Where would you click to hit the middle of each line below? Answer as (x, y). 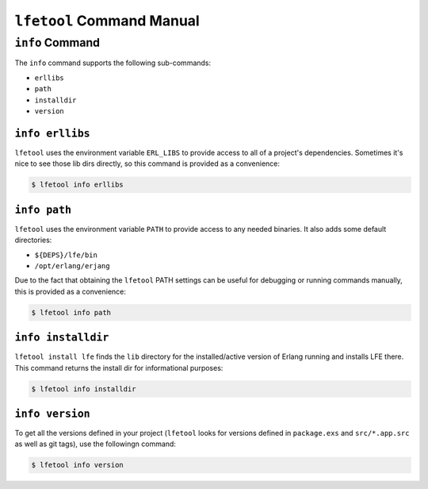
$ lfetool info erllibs (78, 185)
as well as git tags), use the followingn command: (95, 444)
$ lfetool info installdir (84, 389)
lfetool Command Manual (107, 21)
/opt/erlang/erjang (72, 266)
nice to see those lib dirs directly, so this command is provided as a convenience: (147, 164)
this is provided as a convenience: (71, 291)
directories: (33, 240)
